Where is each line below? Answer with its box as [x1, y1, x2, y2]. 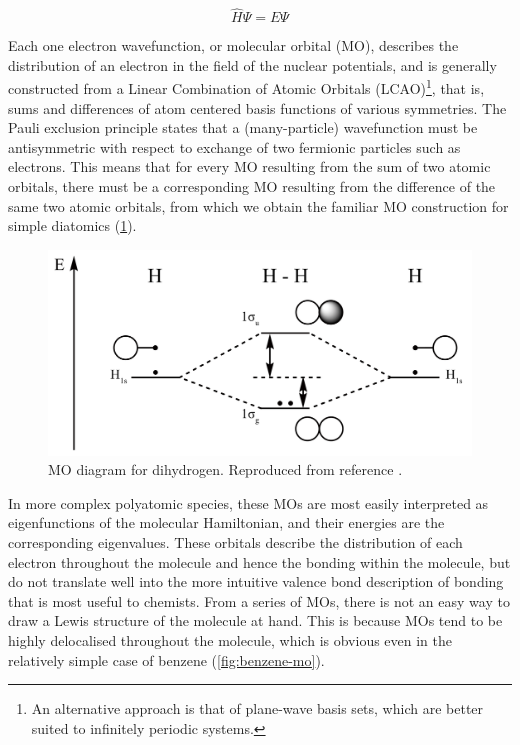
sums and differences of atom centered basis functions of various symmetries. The [8, 97, 507, 118]
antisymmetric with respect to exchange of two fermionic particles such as [8, 136, 461, 157]
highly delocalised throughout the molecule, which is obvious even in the [8, 629, 453, 650]
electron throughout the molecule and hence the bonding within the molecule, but [8, 551, 511, 572]
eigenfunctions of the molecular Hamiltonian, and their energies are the [8, 512, 445, 533]
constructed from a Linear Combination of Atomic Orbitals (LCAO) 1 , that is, [8, 75, 485, 99]
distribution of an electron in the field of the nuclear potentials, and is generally [8, 54, 497, 75]
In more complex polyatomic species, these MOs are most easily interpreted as [8, 492, 489, 513]
